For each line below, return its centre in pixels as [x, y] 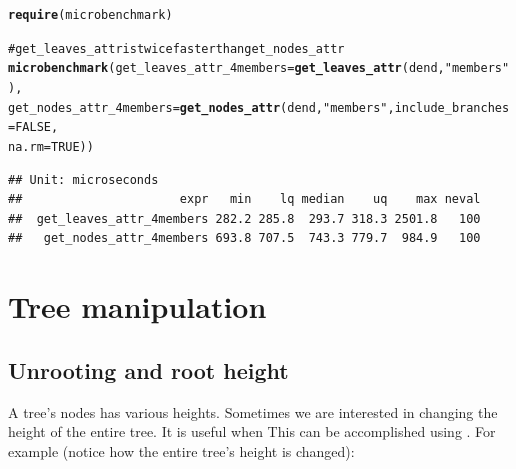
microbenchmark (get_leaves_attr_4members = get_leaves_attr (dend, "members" [259, 68]
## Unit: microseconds [83, 179]
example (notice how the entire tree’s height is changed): [181, 450]
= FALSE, [33, 127]
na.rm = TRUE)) [51, 146]
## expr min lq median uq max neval [244, 199]
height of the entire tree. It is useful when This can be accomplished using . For [252, 431]
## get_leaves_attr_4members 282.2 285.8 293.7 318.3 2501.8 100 [244, 218]
